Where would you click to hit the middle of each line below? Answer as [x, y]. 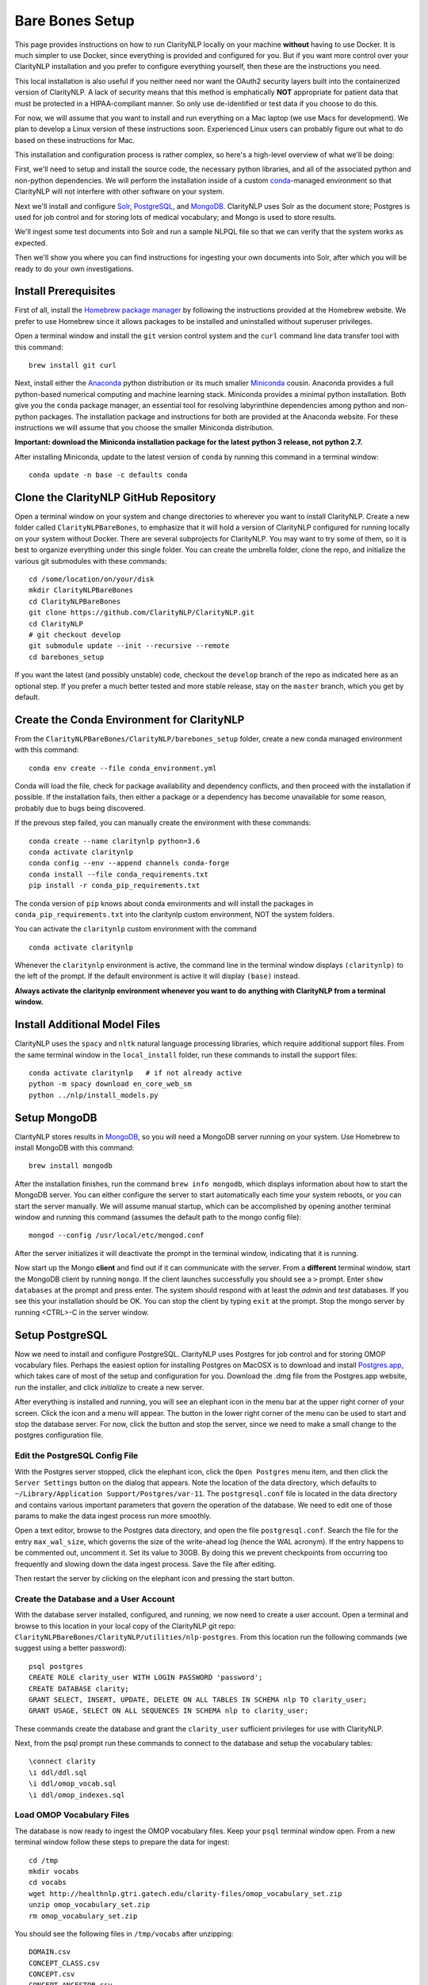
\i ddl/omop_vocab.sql [73, 1784]
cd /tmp [44, 1860]
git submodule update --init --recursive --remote [129, 646]
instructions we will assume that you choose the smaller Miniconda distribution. [144, 428]
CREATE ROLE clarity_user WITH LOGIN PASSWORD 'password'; [146, 1678]
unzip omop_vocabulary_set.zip [90, 1905]
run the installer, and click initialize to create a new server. [109, 1387]
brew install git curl [73, 366]
